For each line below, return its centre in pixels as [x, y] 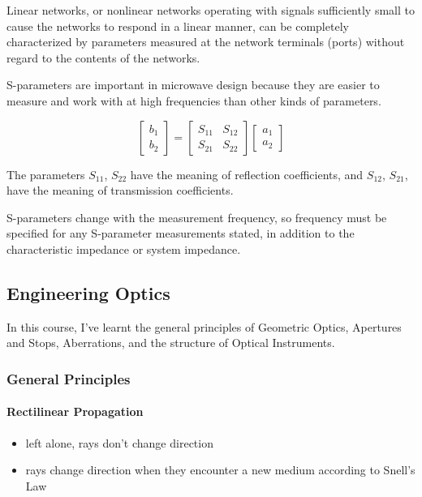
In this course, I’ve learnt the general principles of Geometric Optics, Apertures [204, 326]
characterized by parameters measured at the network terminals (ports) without [206, 42]
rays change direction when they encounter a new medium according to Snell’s [220, 470]
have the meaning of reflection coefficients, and [247, 174]
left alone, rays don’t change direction [119, 442]
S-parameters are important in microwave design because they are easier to [193, 85]
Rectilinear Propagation [75, 411]
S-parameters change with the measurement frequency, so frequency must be [197, 217]
